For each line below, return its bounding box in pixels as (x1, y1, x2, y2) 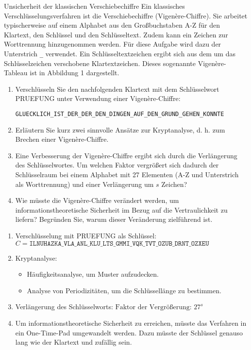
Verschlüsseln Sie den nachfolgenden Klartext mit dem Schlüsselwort (15, 83, 219, 94)
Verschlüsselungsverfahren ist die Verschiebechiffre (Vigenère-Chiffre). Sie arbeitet (4, 10, 248, 20)
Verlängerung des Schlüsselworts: (15, 301, 113, 312)
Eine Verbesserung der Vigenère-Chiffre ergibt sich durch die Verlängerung (15, 150, 237, 160)
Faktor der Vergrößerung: (115, 304, 192, 311)
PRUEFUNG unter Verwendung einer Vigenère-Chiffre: (15, 93, 181, 103)
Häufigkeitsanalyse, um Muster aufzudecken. (27, 269, 159, 279)
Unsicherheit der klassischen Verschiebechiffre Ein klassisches (4, 1, 185, 11)
